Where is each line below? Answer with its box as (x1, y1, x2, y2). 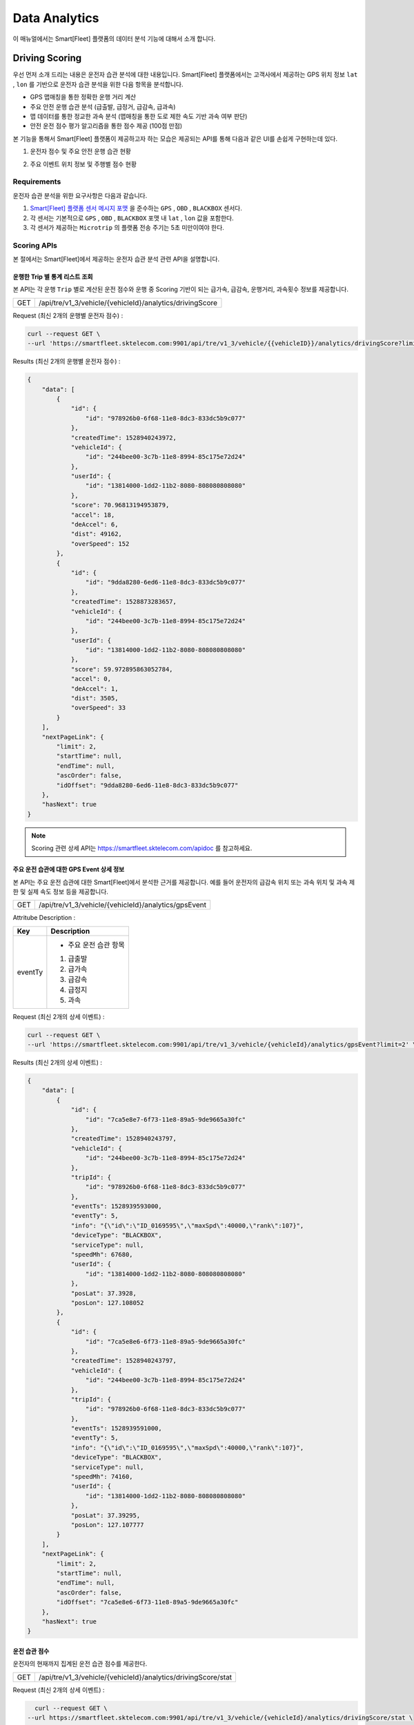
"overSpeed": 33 (70, 704, 126, 712)
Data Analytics (12, 10, 99, 26)
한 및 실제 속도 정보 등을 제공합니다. (12, 887, 108, 896)
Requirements (12, 177, 61, 186)
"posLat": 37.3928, (70, 1289, 137, 1297)
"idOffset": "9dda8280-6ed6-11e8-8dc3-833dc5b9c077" (56, 781, 239, 789)
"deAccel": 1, (70, 684, 119, 693)
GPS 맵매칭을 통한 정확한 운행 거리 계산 (30, 93, 137, 101)
